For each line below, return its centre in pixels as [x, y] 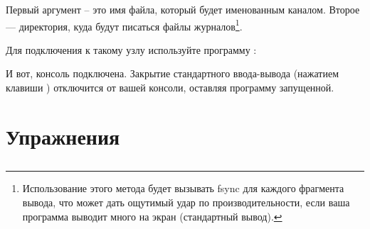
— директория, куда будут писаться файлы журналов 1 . [124, 25]
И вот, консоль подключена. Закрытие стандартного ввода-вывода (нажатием [173, 73]
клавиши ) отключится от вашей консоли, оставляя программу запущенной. [170, 88]
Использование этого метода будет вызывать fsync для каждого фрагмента [183, 188]
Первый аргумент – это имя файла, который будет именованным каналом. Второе [183, 9]
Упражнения [63, 136]
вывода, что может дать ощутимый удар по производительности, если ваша [186, 202]
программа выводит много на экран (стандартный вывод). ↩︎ [152, 216]
